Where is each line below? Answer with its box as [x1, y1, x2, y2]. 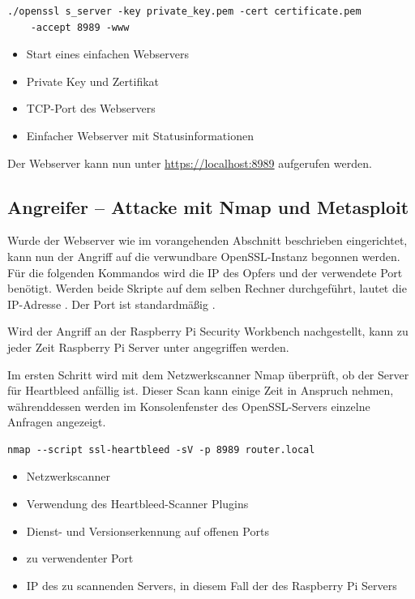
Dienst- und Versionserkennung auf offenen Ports [26, 522, 269, 539]
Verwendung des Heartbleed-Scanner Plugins [26, 495, 249, 512]
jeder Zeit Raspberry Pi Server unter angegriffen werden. [7, 338, 289, 355]
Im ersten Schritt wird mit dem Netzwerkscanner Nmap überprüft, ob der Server [7, 366, 409, 383]
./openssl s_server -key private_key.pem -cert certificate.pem [7, 6, 362, 17]
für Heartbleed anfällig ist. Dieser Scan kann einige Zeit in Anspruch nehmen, [7, 382, 394, 399]
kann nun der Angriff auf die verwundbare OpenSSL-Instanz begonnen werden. [7, 247, 400, 264]
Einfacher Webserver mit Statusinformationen [26, 126, 254, 143]
